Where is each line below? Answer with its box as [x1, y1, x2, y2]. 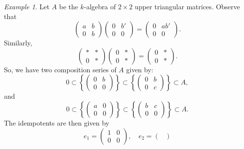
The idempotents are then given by [4, 117, 109, 128]
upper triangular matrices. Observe [135, 1, 240, 11]
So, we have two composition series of [4, 64, 117, 74]
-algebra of [84, 1, 116, 11]
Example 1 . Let [4, 1, 49, 11]
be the [59, 1, 78, 11]
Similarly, [4, 38, 32, 48]
